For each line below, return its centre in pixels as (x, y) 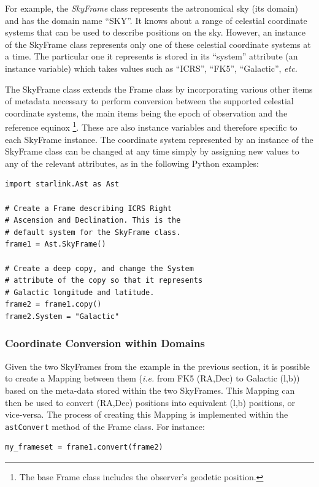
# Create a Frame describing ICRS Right (89, 208)
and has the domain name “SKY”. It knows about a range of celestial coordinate (156, 20)
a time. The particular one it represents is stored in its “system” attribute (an (152, 56)
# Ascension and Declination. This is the (93, 220)
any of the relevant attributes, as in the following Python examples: (132, 163)
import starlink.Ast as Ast (62, 184)
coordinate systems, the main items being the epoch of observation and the (146, 113)
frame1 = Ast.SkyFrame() (56, 244)
